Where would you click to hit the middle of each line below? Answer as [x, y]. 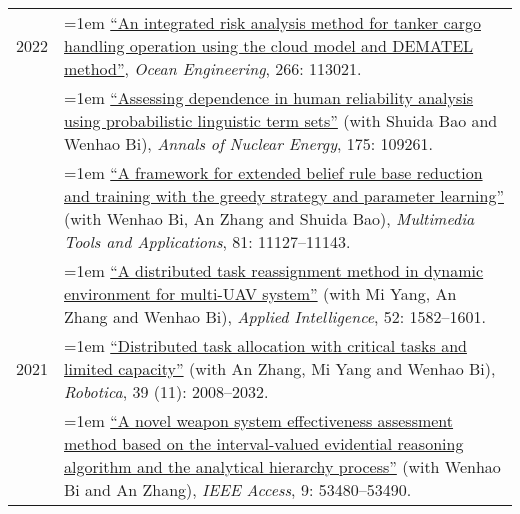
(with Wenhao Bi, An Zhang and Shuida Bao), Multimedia [269, 218]
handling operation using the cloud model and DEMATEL [269, 45]
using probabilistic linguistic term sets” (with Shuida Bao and [281, 120]
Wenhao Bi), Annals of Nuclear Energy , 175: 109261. [248, 143]
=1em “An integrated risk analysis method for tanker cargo [272, 22]
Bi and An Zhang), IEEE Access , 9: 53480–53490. [238, 489]
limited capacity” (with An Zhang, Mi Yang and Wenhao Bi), [280, 368]
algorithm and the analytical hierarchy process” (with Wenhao [282, 466]
